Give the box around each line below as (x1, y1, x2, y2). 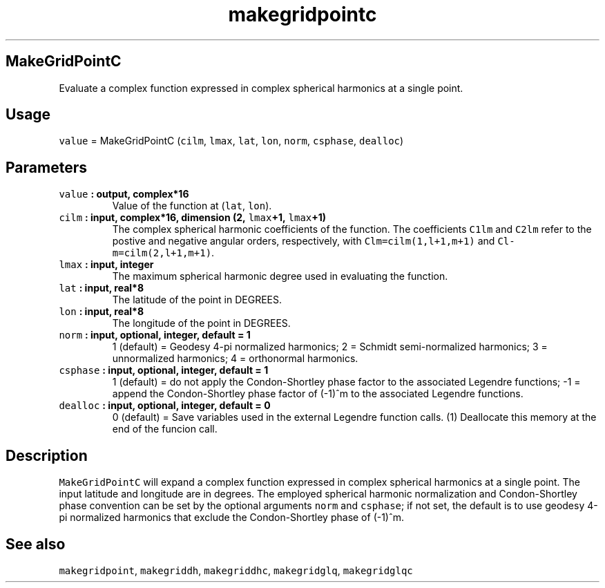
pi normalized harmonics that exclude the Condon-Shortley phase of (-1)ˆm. (59, 511, 405, 524)
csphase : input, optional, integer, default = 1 (59, 364, 269, 377)
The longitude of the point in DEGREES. (112, 317, 291, 330)
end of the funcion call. (112, 423, 218, 435)
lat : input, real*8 (59, 282, 144, 294)
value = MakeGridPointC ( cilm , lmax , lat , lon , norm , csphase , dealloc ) (59, 135, 404, 147)
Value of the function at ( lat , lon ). (112, 200, 272, 212)
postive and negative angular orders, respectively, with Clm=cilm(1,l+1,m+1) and (112, 235, 495, 247)
